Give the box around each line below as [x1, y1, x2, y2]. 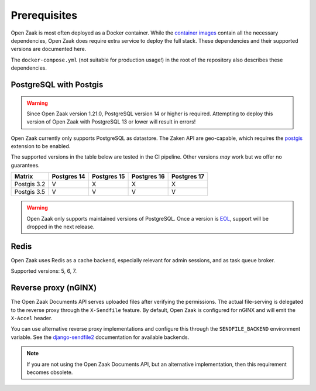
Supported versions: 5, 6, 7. [11, 267, 77, 275]
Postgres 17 [171, 173, 205, 181]
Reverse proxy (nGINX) [11, 283, 97, 293]
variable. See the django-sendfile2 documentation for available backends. [11, 334, 190, 341]
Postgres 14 [51, 173, 85, 181]
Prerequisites [11, 9, 78, 22]
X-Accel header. [11, 315, 53, 322]
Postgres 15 [91, 173, 125, 181]
